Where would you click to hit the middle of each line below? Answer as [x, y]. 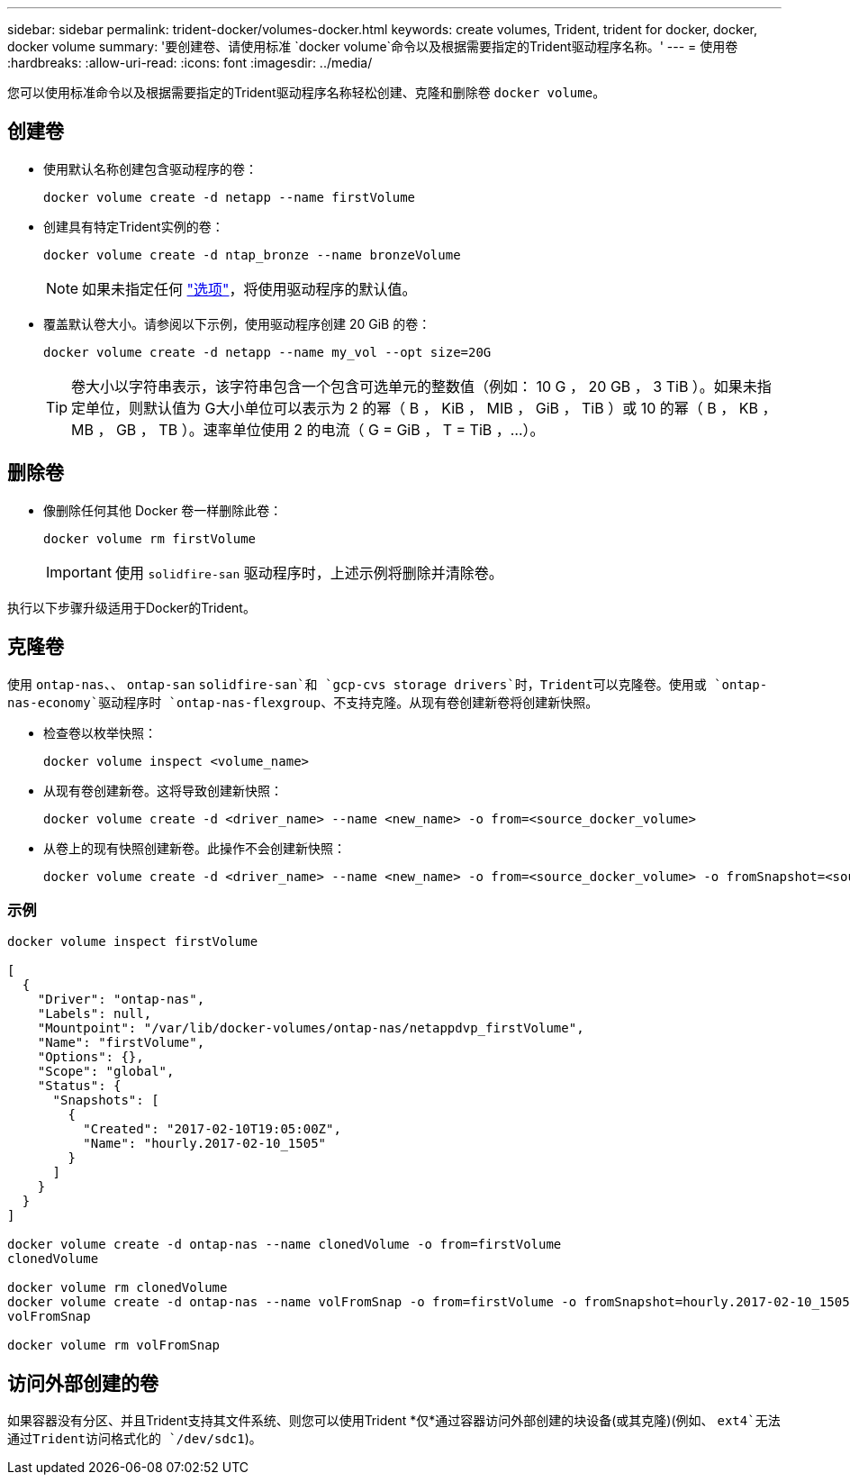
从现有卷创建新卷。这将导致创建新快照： [163, 790]
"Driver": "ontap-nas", [121, 1000]
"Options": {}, [90, 1057]
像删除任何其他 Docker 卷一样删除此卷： [163, 510]
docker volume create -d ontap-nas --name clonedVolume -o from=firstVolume [285, 1245]
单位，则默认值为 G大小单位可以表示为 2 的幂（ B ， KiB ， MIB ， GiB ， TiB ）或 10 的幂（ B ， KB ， [431, 408]
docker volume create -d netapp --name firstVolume [230, 197]
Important [79, 572]
